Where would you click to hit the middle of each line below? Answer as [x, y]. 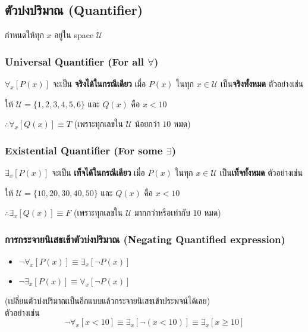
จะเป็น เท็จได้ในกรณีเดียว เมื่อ [98, 173]
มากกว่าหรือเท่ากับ [162, 212]
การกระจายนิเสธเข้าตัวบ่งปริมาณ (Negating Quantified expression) [145, 239]
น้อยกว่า [147, 124]
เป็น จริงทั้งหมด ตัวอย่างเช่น [262, 84]
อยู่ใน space [74, 35]
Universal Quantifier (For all [74, 61]
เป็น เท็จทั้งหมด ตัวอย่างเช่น [261, 173]
